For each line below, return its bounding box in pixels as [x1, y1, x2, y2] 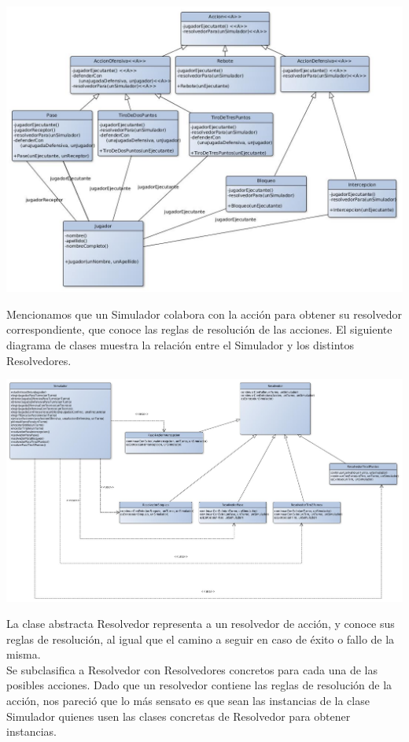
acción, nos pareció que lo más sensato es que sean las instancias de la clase [6, 692, 370, 709]
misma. [6, 646, 41, 663]
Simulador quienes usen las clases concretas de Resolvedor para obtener [6, 707, 351, 724]
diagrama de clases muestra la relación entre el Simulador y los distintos [6, 337, 355, 353]
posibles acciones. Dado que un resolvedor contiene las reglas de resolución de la [6, 677, 392, 693]
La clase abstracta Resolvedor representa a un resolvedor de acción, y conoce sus [6, 615, 395, 632]
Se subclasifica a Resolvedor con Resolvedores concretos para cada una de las [6, 661, 378, 677]
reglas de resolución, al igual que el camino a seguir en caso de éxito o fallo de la [6, 630, 395, 647]
